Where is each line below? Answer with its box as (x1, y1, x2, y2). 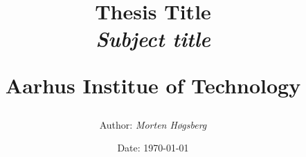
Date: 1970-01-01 (117, 140, 189, 155)
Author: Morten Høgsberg (99, 117, 207, 131)
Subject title (96, 24, 210, 53)
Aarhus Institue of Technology (5, 71, 301, 99)
